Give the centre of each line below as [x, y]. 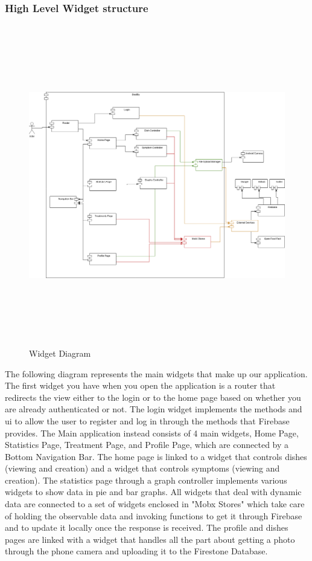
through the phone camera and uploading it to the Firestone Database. [136, 551]
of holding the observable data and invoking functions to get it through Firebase [154, 515]
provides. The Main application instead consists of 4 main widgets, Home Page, [152, 433]
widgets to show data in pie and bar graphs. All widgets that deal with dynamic [153, 492]
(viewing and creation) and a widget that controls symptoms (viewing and [142, 468]
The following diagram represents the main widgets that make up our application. [156, 373]
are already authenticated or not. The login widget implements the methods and [154, 409]
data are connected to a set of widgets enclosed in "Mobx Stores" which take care [155, 504]
